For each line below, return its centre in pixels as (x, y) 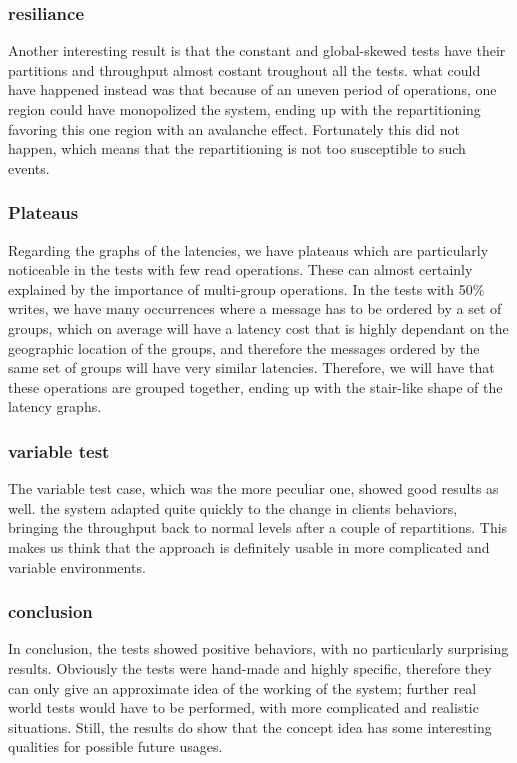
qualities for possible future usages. (115, 746)
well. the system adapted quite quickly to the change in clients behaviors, (233, 507)
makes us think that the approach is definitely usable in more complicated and (249, 546)
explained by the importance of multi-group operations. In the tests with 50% (246, 288)
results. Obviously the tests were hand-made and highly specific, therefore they (250, 667)
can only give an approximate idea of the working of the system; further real (242, 687)
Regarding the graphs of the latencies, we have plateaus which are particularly (248, 249)
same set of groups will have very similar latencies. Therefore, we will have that (251, 367)
